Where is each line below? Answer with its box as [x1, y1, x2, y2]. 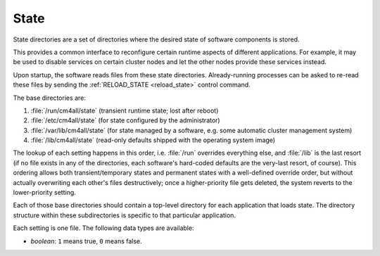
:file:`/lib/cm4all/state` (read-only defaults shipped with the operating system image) [30, 136, 276, 144]
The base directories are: [13, 94, 86, 102]
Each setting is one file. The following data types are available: [13, 224, 194, 232]
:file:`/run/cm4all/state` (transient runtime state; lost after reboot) [30, 106, 219, 115]
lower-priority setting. [13, 188, 77, 197]
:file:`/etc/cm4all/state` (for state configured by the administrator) [30, 116, 221, 124]
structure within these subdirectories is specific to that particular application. [13, 211, 236, 219]
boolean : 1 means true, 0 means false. [30, 236, 142, 245]
